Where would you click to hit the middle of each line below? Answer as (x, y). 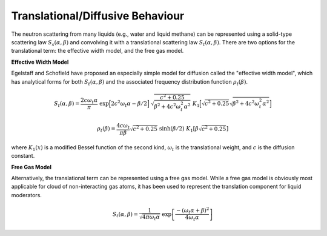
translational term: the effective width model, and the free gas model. (97, 51)
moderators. (27, 195)
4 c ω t (123, 126)
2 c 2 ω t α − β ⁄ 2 (129, 104)
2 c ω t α (89, 101)
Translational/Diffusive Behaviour (98, 16)
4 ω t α (192, 218)
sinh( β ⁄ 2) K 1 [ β (179, 129)
